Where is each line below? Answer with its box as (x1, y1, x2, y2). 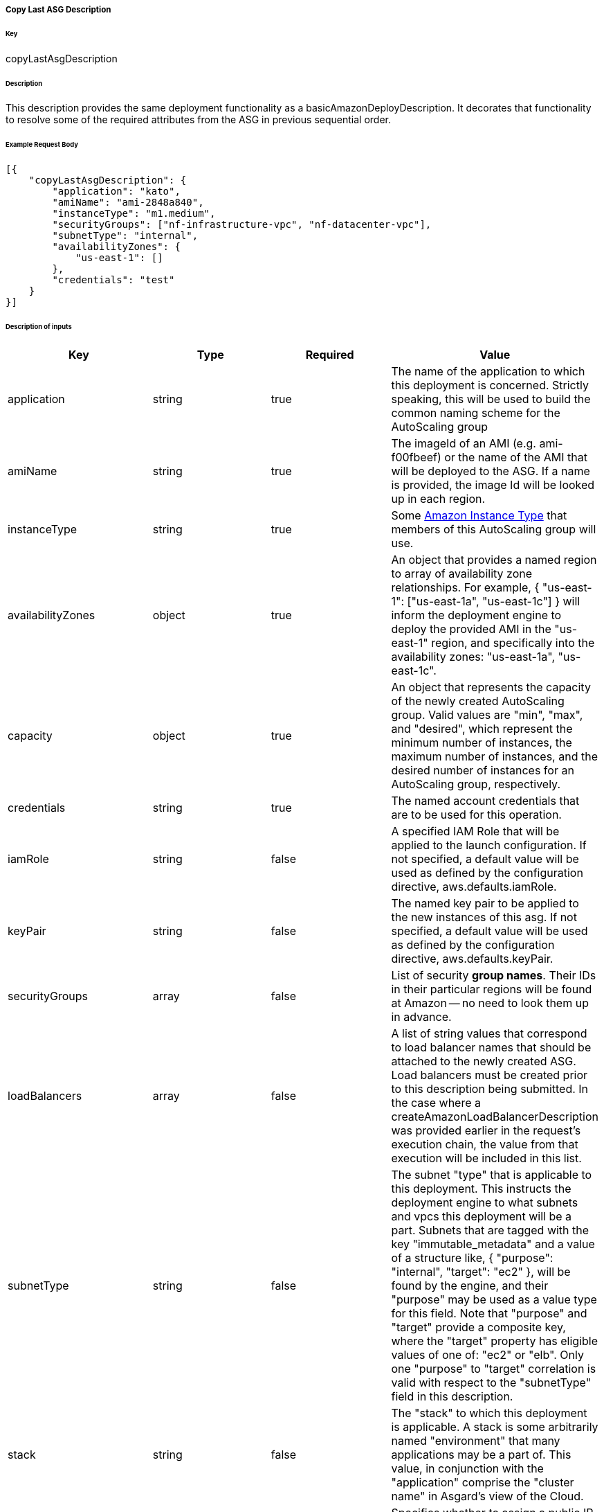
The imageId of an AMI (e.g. (391, 436, 536, 450)
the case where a (391, 1095, 482, 1110)
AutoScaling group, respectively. (391, 776, 561, 791)
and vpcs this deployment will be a (391, 1209, 572, 1223)
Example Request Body (6, 141, 78, 149)
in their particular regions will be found (391, 981, 592, 996)
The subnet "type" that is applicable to (391, 1167, 592, 1182)
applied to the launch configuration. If (391, 837, 587, 852)
